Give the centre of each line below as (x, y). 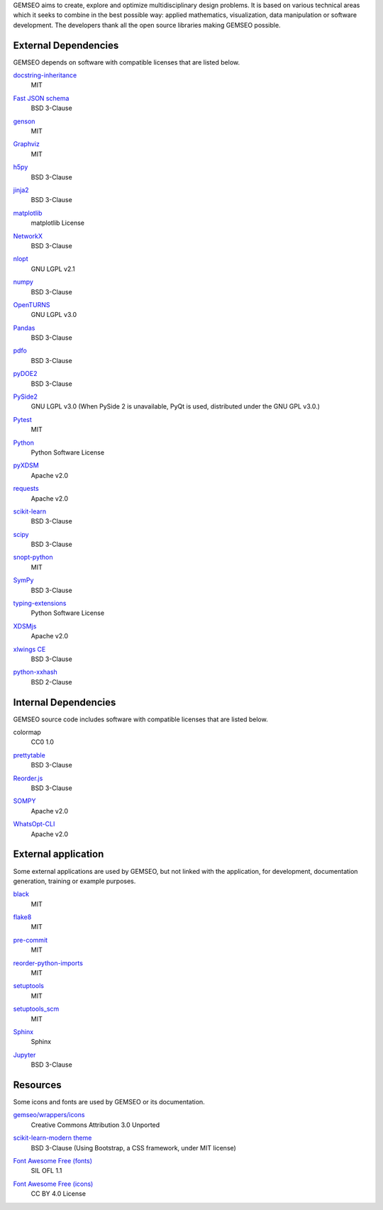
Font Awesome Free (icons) (53, 1184)
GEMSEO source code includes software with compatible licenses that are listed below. (141, 719)
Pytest (22, 419)
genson (24, 121)
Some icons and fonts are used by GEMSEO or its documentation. (109, 1102)
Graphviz (27, 144)
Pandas (24, 328)
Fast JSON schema (41, 98)
